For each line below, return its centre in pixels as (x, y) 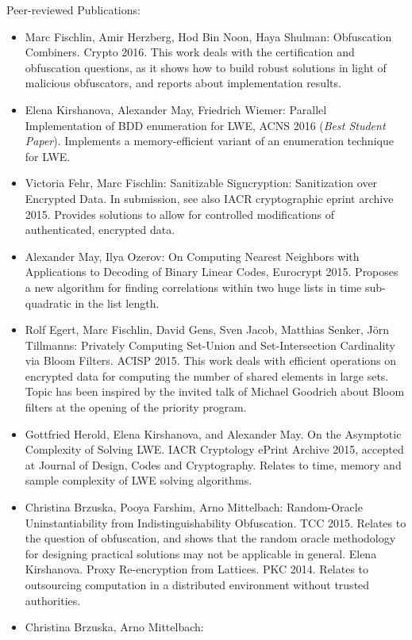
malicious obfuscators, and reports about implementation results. (183, 83)
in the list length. (117, 303)
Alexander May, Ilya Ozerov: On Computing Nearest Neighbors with (192, 256)
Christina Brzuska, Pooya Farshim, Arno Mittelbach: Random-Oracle (194, 507)
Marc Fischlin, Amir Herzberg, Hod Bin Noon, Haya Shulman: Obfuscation (208, 36)
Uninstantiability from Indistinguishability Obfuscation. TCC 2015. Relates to (216, 522)
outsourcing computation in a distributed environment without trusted (197, 584)
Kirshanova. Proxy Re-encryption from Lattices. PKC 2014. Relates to (197, 569)
